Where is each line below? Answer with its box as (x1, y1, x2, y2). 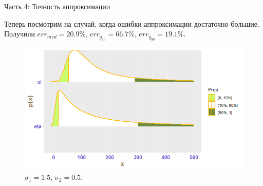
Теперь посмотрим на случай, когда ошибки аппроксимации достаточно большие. (4, 18, 259, 29)
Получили (4, 28, 35, 39)
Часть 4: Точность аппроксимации (4, 1, 110, 11)
